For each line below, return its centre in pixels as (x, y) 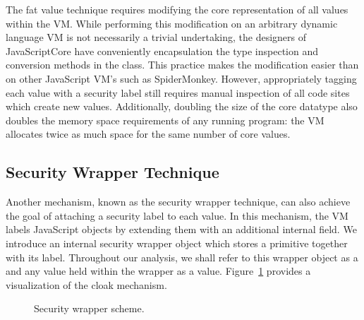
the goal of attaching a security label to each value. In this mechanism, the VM (177, 215)
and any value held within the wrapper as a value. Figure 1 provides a (158, 271)
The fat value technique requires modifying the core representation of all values (177, 9)
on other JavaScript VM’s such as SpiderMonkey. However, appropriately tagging (181, 78)
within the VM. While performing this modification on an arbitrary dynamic (172, 23)
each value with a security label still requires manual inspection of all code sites (178, 92)
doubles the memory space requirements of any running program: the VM (165, 120)
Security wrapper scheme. (89, 308)
